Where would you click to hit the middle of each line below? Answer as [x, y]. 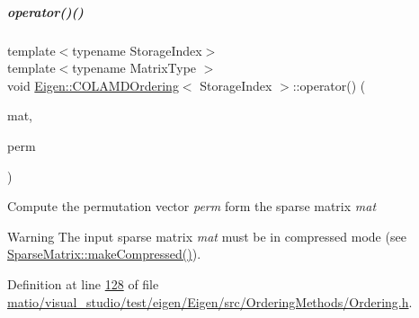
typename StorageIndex [137, 50]
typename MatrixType [134, 68]
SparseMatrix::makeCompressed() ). [104, 254]
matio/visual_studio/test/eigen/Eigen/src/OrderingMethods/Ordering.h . [210, 301]
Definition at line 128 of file [83, 283]
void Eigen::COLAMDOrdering [93, 85]
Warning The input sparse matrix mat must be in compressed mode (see [207, 236]
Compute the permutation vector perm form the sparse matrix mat [192, 206]
